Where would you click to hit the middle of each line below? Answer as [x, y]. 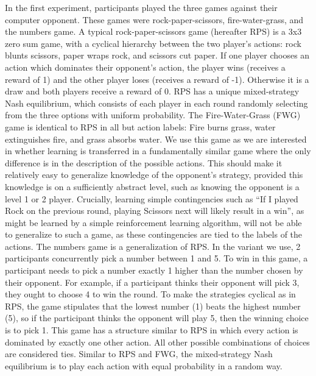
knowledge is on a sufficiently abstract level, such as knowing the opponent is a [152, 186]
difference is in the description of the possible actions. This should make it [144, 162]
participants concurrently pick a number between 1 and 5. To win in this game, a [156, 258]
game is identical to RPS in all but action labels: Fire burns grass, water [140, 126]
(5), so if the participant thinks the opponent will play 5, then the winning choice [157, 318]
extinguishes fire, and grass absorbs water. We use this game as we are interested [156, 139]
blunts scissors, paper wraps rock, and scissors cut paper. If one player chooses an [157, 55]
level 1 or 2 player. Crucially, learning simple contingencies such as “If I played [152, 198]
